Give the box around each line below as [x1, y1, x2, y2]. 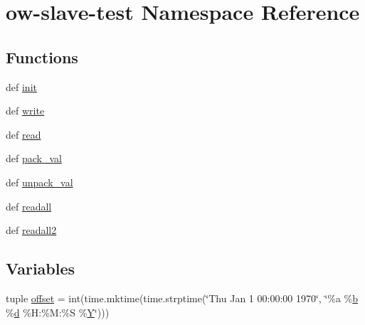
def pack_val [6, 151, 62, 166]
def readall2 [6, 223, 57, 238]
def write [6, 103, 45, 118]
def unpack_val [6, 174, 73, 189]
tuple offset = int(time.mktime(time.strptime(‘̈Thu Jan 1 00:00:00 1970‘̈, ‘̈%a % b [6, 290, 359, 305]
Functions [6, 46, 78, 68]
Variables [6, 257, 75, 279]
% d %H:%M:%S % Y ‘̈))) [6, 304, 110, 319]
